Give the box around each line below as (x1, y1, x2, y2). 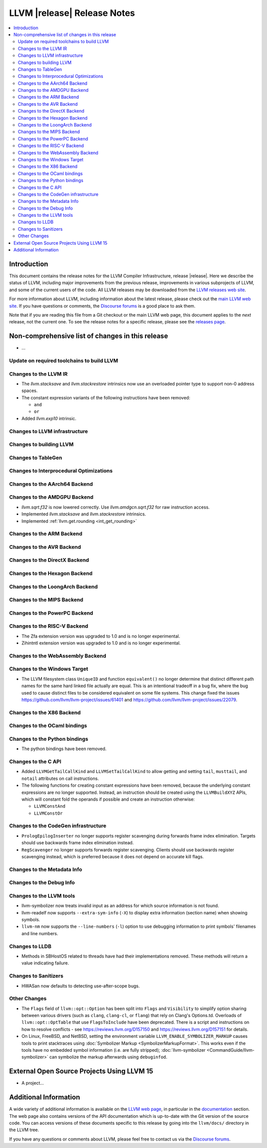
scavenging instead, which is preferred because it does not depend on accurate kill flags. (21, 854, 204, 859)
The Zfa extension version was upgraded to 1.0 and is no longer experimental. (21, 633, 180, 639)
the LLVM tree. (9, 1127, 40, 1133)
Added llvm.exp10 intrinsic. (21, 415, 77, 421)
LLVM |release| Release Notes (9, 7, 135, 18)
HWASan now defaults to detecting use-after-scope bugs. (21, 983, 140, 989)
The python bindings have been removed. (21, 746, 107, 752)
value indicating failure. (21, 960, 69, 966)
